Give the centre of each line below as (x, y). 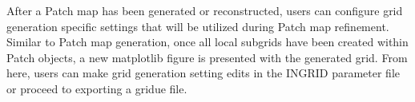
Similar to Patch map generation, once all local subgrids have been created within (207, 42)
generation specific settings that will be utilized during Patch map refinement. (198, 26)
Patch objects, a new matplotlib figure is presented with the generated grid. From (207, 57)
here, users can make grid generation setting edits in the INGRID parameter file (203, 73)
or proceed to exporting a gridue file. (97, 88)
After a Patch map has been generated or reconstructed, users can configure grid (205, 10)
